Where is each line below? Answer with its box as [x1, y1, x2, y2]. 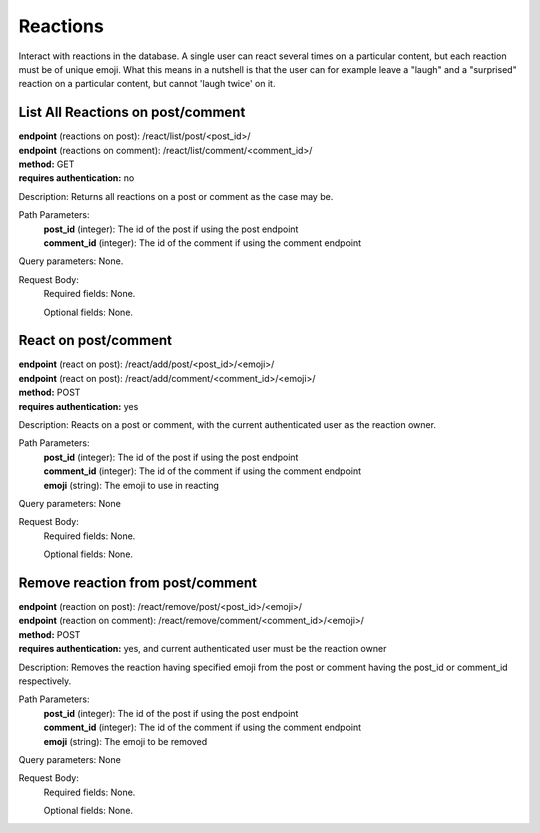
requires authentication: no [18, 172, 135, 184]
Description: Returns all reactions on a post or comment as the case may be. [18, 190, 334, 202]
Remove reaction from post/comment [18, 574, 257, 591]
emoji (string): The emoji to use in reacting [43, 479, 220, 491]
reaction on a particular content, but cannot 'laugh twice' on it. [18, 78, 276, 90]
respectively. [18, 675, 72, 687]
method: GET [18, 158, 75, 170]
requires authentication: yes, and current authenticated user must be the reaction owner [18, 643, 387, 655]
